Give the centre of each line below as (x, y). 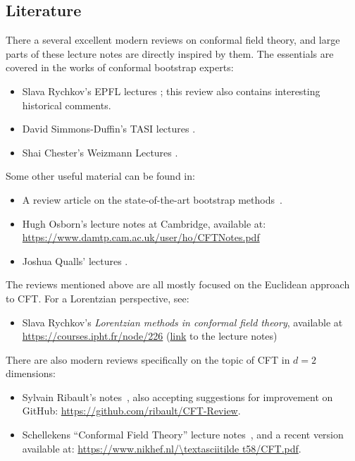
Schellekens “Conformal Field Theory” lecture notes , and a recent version (183, 435)
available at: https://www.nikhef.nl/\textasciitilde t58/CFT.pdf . (162, 448)
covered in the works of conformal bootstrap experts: (120, 67)
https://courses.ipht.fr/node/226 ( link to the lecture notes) (150, 336)
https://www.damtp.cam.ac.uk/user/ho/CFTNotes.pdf (141, 237)
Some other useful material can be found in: (100, 176)
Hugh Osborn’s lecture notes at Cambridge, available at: (144, 223)
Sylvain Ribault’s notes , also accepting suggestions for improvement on (177, 397)
